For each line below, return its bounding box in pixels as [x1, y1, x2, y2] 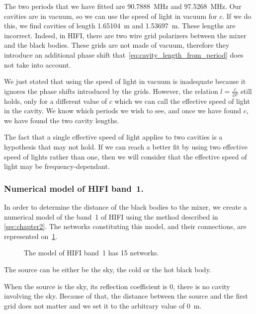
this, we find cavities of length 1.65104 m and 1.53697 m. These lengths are [4, 20, 236, 31]
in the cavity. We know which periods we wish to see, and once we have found [4, 105, 242, 116]
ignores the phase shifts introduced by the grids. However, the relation [4, 85, 218, 96]
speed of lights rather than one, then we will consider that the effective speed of [4, 151, 247, 161]
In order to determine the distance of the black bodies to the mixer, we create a [4, 201, 247, 212]
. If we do [222, 10, 252, 21]
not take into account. [4, 59, 71, 70]
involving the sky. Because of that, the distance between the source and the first [4, 291, 248, 301]
